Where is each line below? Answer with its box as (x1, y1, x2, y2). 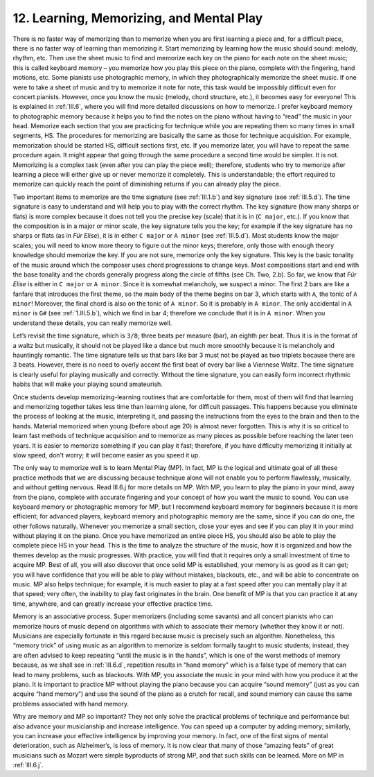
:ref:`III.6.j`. (12, 761, 44, 769)
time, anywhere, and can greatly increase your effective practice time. (12, 600, 213, 608)
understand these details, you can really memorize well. (12, 319, 172, 327)
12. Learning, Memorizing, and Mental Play (12, 10, 263, 26)
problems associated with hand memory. (12, 699, 130, 708)
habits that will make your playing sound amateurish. (12, 380, 163, 388)
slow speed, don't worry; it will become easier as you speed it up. (12, 451, 200, 459)
